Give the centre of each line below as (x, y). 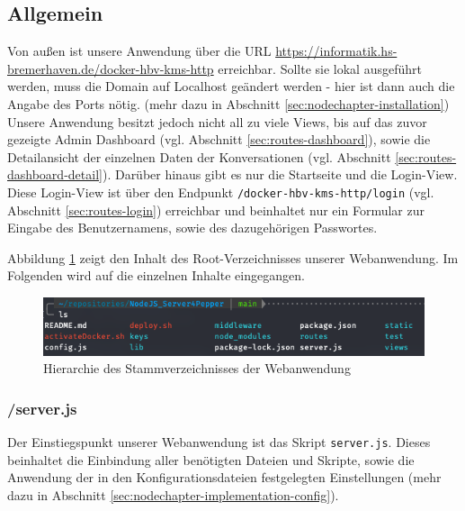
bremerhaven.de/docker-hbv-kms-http (111, 68)
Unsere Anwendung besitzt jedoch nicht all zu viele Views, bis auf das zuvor (217, 121)
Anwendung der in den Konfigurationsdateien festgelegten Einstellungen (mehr (224, 477)
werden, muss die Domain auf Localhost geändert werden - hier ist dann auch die (231, 86)
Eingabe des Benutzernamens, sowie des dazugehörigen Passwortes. (192, 228)
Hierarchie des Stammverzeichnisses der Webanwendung (197, 368)
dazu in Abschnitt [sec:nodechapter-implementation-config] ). (173, 494)
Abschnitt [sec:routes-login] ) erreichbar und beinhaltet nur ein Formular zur (216, 210)
